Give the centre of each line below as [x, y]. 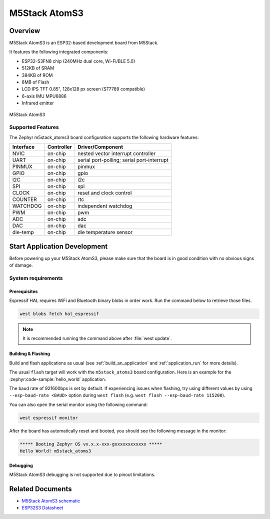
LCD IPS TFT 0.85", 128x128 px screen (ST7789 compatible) [83, 89]
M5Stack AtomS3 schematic [51, 500]
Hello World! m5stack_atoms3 [55, 451]
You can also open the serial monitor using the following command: [78, 404]
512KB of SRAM [38, 68]
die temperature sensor [105, 232]
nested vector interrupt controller [117, 153]
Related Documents [40, 489]
